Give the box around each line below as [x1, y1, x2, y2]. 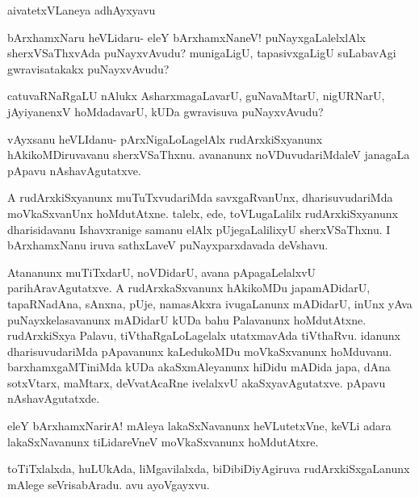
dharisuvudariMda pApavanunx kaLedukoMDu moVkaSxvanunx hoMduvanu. [7, 342, 392, 359]
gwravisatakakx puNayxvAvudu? [7, 60, 170, 77]
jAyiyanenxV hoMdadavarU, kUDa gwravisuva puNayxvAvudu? [7, 103, 324, 119]
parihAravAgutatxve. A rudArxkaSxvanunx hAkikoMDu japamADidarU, [7, 279, 371, 296]
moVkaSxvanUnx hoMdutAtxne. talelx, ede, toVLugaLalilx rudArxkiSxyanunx [7, 204, 398, 221]
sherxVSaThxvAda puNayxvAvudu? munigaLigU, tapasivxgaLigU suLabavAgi [7, 44, 396, 61]
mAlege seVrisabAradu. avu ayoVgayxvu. [7, 475, 210, 492]
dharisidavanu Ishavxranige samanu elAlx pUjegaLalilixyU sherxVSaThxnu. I [7, 220, 391, 237]
